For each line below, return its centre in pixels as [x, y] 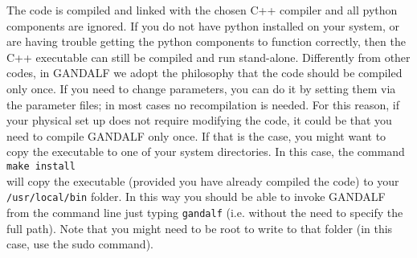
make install [41, 166]
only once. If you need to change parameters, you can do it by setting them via [201, 88]
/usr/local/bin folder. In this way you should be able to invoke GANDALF [196, 197]
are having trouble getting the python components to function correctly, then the [206, 41]
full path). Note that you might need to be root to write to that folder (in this [200, 228]
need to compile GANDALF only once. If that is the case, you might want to [196, 135]
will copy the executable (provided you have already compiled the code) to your [203, 180]
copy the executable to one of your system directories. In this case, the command [206, 152]
